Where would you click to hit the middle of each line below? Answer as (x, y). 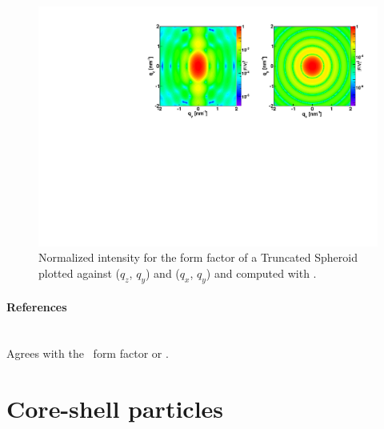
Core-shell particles (115, 408)
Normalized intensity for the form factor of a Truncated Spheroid (198, 257)
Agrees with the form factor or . (88, 353)
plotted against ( (79, 273)
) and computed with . (261, 273)
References (37, 307)
